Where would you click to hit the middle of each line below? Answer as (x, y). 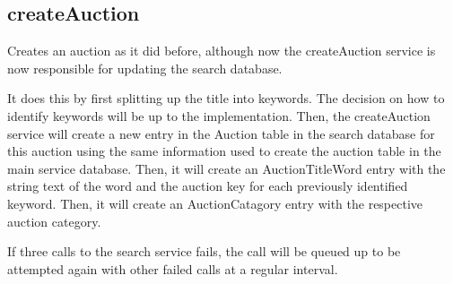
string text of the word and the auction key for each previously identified (208, 186)
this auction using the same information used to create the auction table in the (224, 151)
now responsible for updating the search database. (145, 68)
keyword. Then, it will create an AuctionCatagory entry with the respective (215, 203)
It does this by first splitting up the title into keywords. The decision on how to (226, 98)
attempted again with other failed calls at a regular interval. (173, 268)
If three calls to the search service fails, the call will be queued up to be (204, 251)
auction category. (54, 221)
